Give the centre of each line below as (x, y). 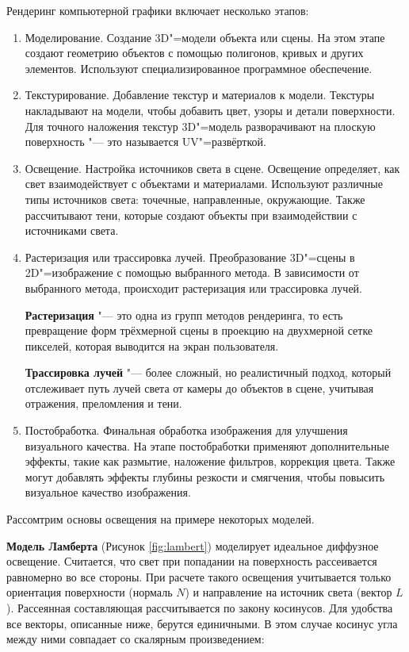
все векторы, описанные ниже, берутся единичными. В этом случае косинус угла (202, 623)
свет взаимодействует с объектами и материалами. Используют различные (204, 184)
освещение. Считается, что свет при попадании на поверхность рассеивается (192, 561)
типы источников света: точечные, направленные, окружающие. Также (195, 199)
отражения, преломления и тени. (103, 403)
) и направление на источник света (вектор (289, 592)
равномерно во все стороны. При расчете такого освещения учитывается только (199, 576)
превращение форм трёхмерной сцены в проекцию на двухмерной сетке (199, 330)
